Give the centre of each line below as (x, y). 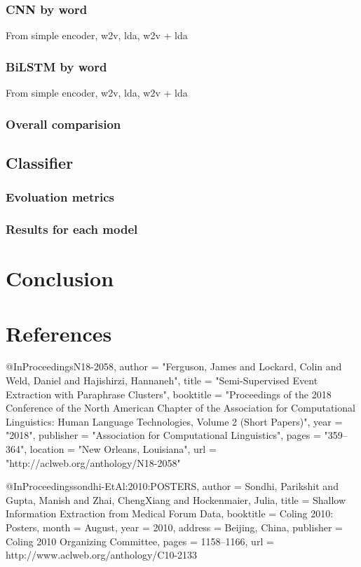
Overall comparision (63, 124)
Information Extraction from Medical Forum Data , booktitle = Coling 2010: (170, 513)
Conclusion (60, 278)
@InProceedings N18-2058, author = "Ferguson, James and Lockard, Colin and (174, 366)
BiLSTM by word (56, 66)
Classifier (40, 162)
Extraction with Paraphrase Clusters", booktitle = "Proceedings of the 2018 (169, 394)
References (59, 333)
